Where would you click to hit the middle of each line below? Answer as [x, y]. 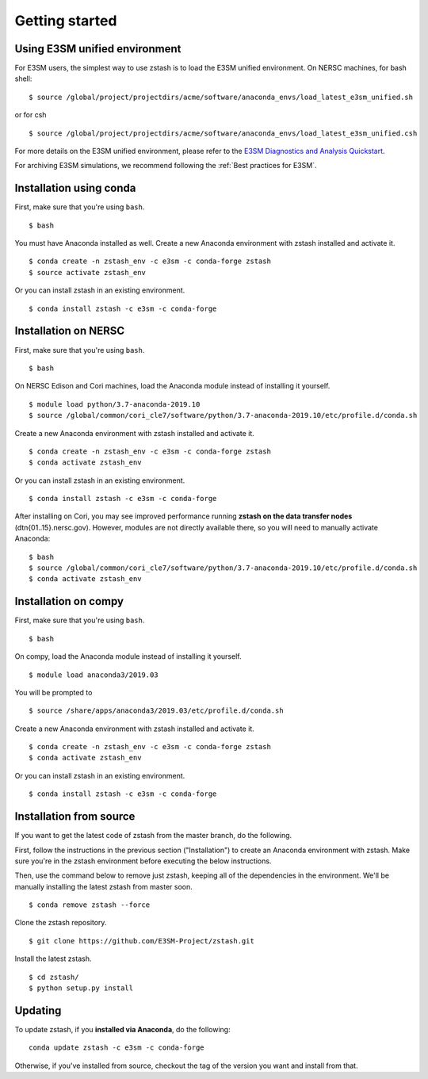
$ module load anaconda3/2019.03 [94, 675]
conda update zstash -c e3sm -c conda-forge [117, 1048]
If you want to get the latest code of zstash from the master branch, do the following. [153, 836]
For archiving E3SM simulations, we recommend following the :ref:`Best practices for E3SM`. [166, 166]
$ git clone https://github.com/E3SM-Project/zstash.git [142, 941]
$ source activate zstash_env [88, 272]
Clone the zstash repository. [61, 923]
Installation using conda [75, 188]
